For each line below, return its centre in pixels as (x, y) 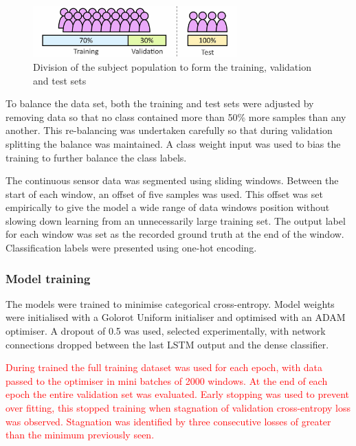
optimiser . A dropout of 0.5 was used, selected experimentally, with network (166, 331)
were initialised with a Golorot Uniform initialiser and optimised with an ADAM (176, 317)
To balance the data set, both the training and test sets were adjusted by (160, 103)
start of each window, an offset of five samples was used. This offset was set (164, 193)
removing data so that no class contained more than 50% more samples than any (176, 116)
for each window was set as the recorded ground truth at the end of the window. (175, 234)
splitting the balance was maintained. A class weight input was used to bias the (173, 143)
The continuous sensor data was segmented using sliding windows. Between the (172, 180)
